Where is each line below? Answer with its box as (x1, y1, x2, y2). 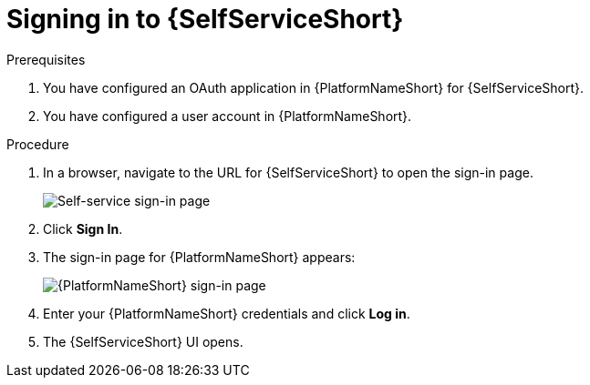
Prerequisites (6, 51, 86, 67)
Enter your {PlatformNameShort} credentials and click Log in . (43, 305, 410, 321)
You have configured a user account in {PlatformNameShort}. (43, 107, 412, 124)
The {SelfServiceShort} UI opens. (43, 333, 243, 350)
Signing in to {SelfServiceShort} (6, 4, 404, 35)
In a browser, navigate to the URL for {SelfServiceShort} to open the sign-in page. (43, 164, 533, 180)
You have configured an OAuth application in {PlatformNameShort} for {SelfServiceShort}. (43, 79, 585, 96)
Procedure (6, 136, 69, 152)
